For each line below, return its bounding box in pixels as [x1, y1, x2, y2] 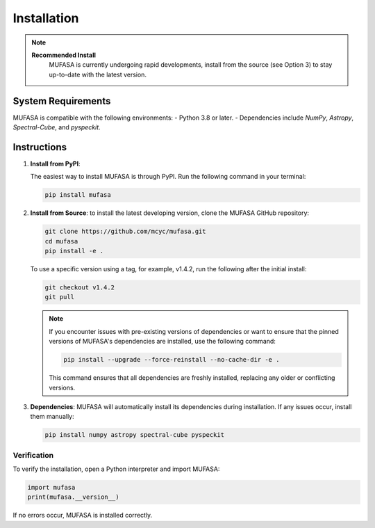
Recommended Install [31, 51, 97, 59]
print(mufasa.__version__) [27, 493, 119, 501]
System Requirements [12, 95, 111, 107]
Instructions [12, 141, 67, 153]
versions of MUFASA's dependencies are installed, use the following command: [49, 337, 276, 346]
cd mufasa [44, 237, 78, 245]
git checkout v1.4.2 [44, 284, 115, 291]
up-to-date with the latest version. [49, 70, 147, 79]
